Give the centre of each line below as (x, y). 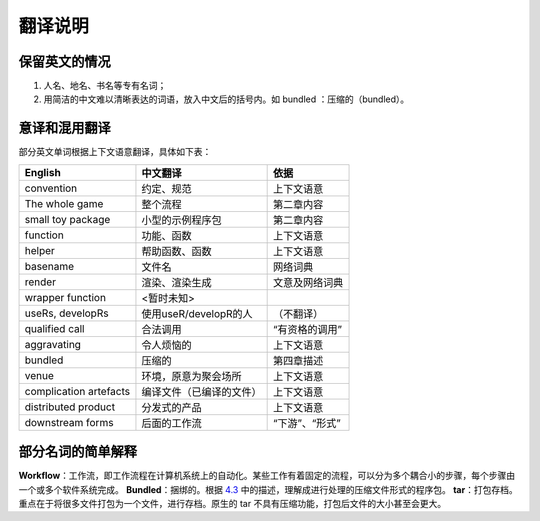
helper (39, 250)
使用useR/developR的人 (197, 313)
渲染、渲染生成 (176, 282)
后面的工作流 (171, 423)
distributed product (69, 407)
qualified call (54, 328)
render (40, 282)
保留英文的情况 (64, 61)
